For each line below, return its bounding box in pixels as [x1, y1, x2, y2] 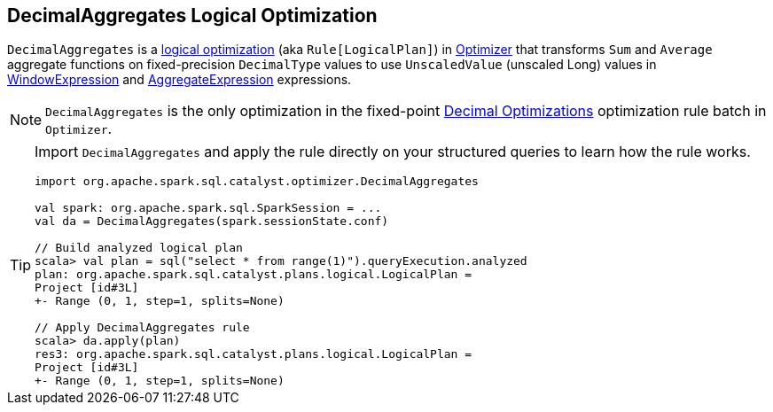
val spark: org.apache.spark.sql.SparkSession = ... [35, 201, 382, 215]
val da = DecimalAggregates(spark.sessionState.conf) [35, 214, 389, 229]
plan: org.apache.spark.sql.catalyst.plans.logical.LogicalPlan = [35, 268, 472, 282]
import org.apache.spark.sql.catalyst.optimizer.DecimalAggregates [35, 175, 479, 189]
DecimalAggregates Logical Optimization [7, 4, 378, 27]
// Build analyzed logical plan [35, 241, 243, 255]
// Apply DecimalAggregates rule [35, 321, 250, 335]
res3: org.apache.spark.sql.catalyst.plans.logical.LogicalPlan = [35, 347, 472, 361]
